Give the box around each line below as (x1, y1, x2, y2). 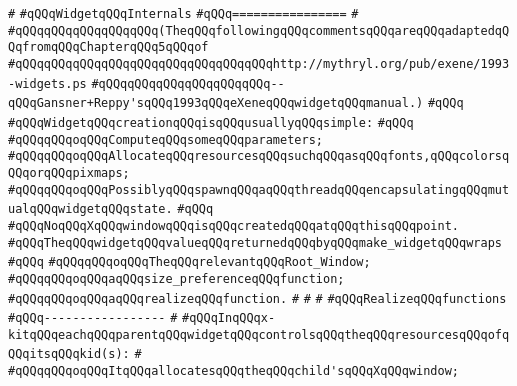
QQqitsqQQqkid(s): (8, 347, 130, 362)
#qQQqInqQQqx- (182, 311, 276, 326)
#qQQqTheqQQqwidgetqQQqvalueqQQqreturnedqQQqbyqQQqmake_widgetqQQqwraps (8, 235, 502, 250)
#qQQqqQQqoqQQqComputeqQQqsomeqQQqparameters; (8, 132, 323, 147)
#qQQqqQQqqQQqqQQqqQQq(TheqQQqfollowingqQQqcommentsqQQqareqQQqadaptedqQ (8, 23, 510, 38)
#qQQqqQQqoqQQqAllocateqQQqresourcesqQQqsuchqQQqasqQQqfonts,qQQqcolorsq (8, 149, 510, 164)
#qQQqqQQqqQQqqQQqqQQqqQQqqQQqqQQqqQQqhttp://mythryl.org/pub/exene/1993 (8, 56, 510, 71)
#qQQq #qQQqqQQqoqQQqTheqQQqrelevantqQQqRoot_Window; (8, 255, 371, 270)
